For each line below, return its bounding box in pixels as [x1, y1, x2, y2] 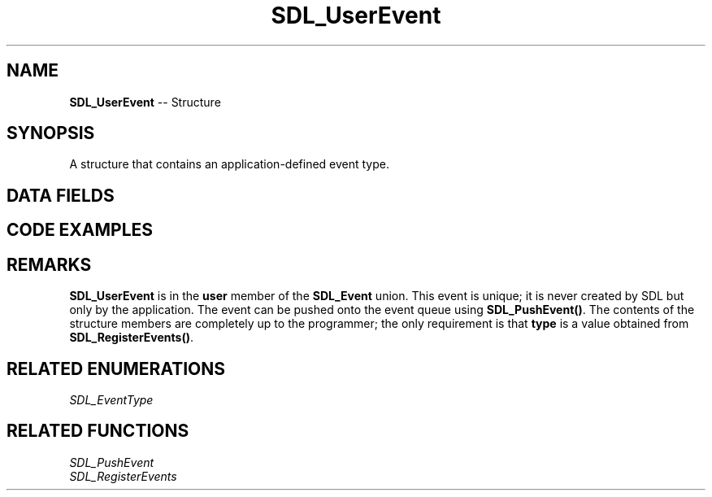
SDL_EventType [69, 392, 154, 407]
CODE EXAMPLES [7, 220, 154, 241]
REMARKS [7, 254, 92, 275]
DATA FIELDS [7, 185, 115, 206]
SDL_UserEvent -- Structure [69, 94, 221, 109]
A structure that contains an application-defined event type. [69, 157, 390, 172]
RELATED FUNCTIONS [7, 421, 189, 442]
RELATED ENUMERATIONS [7, 358, 226, 379]
